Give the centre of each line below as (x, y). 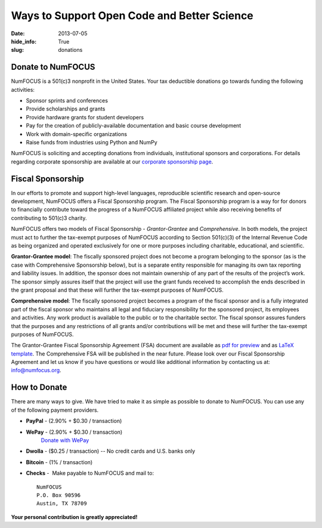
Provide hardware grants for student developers (85, 117)
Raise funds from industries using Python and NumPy (92, 142)
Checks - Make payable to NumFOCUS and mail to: (90, 473)
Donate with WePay (65, 440)
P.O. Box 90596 (59, 495)
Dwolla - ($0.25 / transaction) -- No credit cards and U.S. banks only (111, 451)
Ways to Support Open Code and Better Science (132, 16)
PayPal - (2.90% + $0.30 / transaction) (74, 421)
